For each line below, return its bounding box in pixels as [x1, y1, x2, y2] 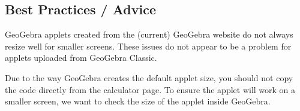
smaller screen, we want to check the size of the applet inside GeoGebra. [5, 95, 271, 107]
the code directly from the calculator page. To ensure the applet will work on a [5, 83, 296, 95]
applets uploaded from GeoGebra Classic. [5, 51, 157, 64]
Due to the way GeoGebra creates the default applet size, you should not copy [5, 71, 293, 84]
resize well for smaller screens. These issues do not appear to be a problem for [5, 39, 292, 52]
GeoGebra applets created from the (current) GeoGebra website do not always [5, 28, 293, 41]
